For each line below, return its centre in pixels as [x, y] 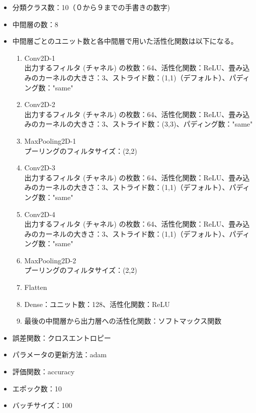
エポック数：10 [37, 388]
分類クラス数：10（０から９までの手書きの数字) [91, 7]
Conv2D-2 [40, 104]
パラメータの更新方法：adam [59, 354]
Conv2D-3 [40, 168]
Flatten [36, 287]
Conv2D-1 [40, 58]
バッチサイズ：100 [42, 405]
